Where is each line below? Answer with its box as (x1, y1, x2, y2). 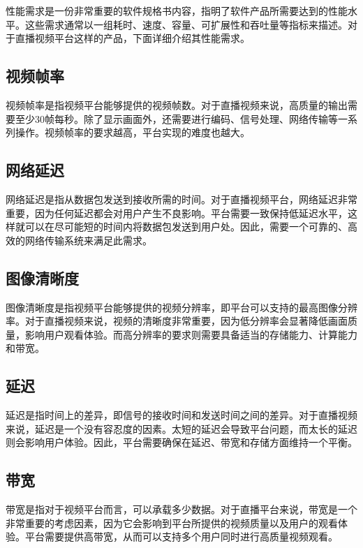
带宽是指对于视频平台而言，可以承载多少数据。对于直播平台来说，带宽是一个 (6, 502, 357, 517)
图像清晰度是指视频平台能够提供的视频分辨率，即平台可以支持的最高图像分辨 (6, 299, 357, 314)
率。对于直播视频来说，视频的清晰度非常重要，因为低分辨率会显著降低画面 (6, 313, 348, 328)
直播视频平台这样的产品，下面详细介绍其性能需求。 (15, 31, 250, 45)
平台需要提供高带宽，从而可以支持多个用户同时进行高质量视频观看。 (24, 529, 338, 544)
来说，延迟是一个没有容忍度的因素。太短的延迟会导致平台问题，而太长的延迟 (6, 421, 357, 436)
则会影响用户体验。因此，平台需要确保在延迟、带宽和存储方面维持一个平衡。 (6, 435, 357, 450)
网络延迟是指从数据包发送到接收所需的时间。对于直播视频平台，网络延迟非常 (6, 191, 357, 206)
